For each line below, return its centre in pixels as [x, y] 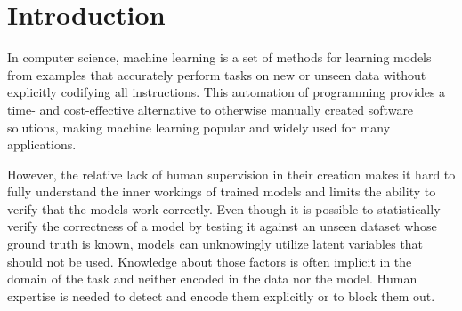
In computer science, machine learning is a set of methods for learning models [219, 57]
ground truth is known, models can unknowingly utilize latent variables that [215, 244]
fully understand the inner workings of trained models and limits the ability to [222, 191]
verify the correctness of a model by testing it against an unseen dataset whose [222, 226]
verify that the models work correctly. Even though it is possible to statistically [224, 208]
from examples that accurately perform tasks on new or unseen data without [217, 74]
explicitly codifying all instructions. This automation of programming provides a [227, 92]
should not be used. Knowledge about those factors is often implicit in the [210, 261]
